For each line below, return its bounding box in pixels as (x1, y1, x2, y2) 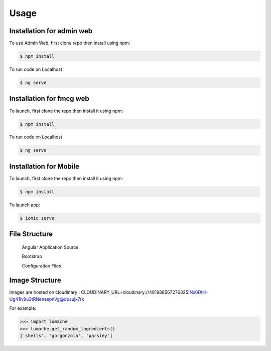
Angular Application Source (22, 244, 79, 250)
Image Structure (9, 276, 61, 284)
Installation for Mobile (9, 162, 80, 170)
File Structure (9, 230, 53, 238)
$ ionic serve (20, 215, 55, 221)
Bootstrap (22, 253, 43, 259)
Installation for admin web (9, 27, 93, 35)
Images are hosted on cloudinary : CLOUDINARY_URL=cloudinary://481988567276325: (9, 289, 190, 295)
